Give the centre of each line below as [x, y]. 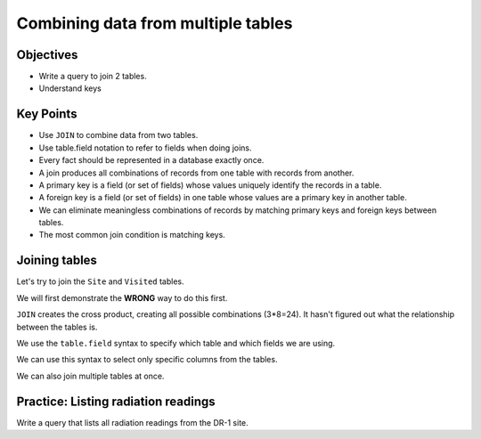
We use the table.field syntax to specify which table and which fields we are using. [176, 343]
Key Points [47, 114]
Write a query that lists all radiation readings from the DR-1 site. [132, 422]
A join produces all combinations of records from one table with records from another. [196, 173]
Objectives [47, 55]
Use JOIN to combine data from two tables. [118, 135]
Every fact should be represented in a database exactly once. [151, 160]
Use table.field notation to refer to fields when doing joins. [146, 148]
